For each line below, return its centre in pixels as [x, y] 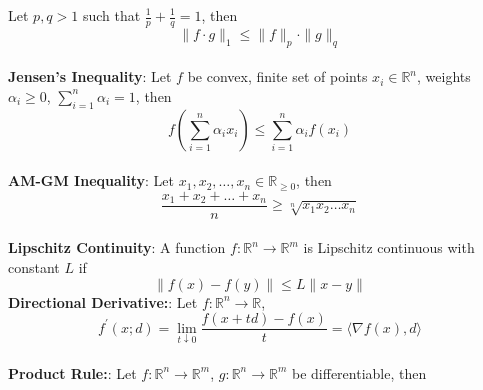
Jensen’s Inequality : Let [90, 76]
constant [34, 267]
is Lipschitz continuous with [389, 247]
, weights [444, 76]
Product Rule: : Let [72, 372]
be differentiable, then [359, 372]
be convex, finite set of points [277, 76]
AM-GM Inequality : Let [91, 180]
